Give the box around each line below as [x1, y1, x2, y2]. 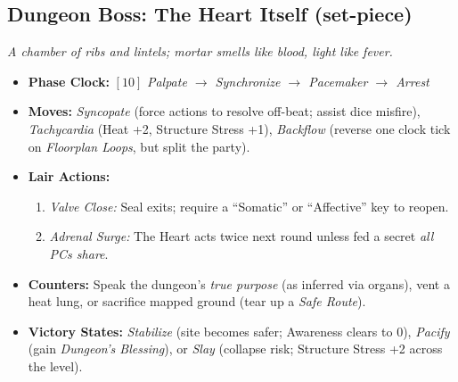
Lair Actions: [28, 167, 110, 186]
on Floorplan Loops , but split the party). [28, 137, 250, 155]
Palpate [146, 71, 187, 90]
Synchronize [215, 71, 281, 90]
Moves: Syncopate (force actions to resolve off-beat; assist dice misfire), [28, 102, 421, 120]
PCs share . [49, 244, 109, 262]
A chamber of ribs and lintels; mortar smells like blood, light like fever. [7, 42, 393, 61]
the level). [28, 356, 83, 375]
